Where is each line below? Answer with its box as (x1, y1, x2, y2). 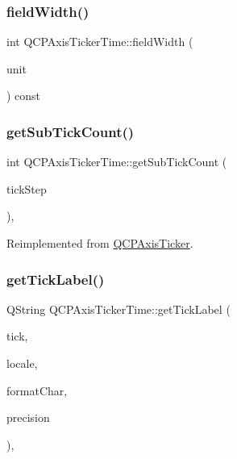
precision (6, 409, 50, 426)
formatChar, (6, 382, 68, 398)
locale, (6, 355, 38, 371)
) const (6, 87, 41, 104)
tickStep (6, 180, 47, 197)
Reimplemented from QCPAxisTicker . (6, 235, 193, 251)
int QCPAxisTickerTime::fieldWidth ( (6, 33, 193, 50)
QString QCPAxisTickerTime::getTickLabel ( (6, 300, 231, 317)
